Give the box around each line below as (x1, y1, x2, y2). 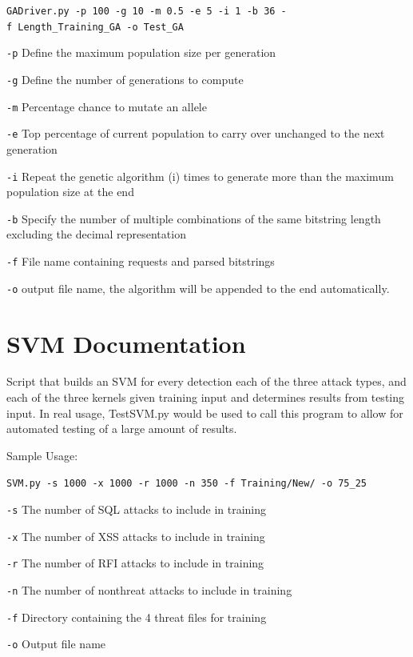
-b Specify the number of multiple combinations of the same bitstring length (6, 210, 381, 226)
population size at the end (6, 183, 134, 200)
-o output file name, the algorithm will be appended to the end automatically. (6, 279, 390, 296)
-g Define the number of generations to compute (6, 70, 244, 87)
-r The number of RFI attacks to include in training (6, 555, 264, 571)
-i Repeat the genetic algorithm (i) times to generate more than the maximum (6, 167, 394, 184)
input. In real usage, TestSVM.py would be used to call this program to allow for (6, 404, 403, 421)
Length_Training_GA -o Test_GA (18, 21, 184, 33)
